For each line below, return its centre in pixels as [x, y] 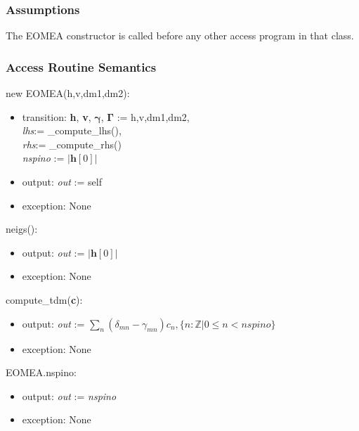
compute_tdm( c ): [44, 299]
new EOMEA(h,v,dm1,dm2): [68, 93]
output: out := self [62, 181]
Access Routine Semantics [81, 66]
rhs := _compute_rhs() [72, 144]
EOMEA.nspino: [41, 372]
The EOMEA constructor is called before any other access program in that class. [180, 36]
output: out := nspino [69, 395]
